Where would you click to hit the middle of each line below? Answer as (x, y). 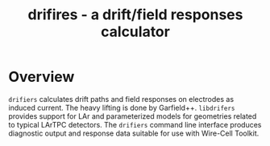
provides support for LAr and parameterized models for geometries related (133, 116)
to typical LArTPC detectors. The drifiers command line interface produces (135, 124)
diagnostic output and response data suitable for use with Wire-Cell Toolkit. (134, 133)
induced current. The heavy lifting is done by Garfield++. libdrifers (122, 107)
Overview (42, 77)
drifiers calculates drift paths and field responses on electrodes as (121, 99)
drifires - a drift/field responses (135, 15)
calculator (135, 32)
